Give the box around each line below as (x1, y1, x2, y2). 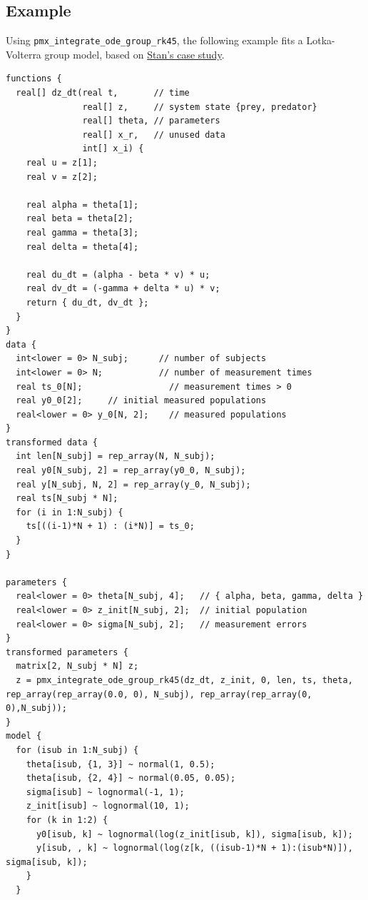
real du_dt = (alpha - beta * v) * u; (26, 269, 210, 280)
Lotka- (306, 33, 335, 48)
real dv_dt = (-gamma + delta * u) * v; (26, 283, 220, 294)
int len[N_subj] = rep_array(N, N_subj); (16, 451, 215, 462)
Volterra (6, 46, 41, 61)
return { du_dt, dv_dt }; (26, 297, 149, 308)
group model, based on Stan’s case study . (44, 46, 225, 61)
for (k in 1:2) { (26, 814, 108, 825)
